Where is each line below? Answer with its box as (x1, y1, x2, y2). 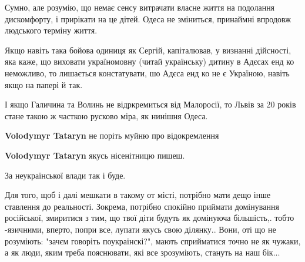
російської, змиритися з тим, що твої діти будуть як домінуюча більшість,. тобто (5, 211, 294, 224)
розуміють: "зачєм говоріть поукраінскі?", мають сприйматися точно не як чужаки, (5, 234, 301, 247)
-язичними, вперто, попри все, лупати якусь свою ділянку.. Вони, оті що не (5, 223, 276, 235)
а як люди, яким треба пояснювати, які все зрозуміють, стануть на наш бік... (5, 246, 280, 258)
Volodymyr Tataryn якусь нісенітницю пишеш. (5, 149, 185, 161)
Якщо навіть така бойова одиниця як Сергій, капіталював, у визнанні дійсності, (5, 43, 291, 56)
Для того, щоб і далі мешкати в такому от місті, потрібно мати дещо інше (5, 189, 271, 201)
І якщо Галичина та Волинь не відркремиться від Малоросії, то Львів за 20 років (5, 98, 296, 110)
